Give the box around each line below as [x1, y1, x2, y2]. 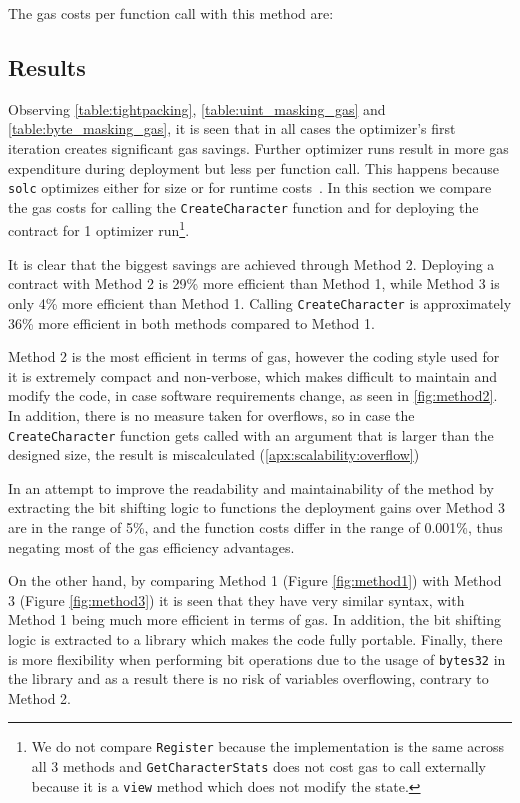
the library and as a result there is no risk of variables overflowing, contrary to [8, 668, 489, 689]
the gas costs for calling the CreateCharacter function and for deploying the [8, 196, 479, 217]
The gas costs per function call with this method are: [8, 3, 334, 23]
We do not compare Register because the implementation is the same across [31, 736, 505, 757]
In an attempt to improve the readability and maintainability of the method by [8, 477, 494, 498]
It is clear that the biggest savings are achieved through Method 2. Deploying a [8, 253, 495, 274]
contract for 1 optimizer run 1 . [8, 217, 190, 241]
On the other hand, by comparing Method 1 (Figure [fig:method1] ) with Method [8, 570, 502, 591]
